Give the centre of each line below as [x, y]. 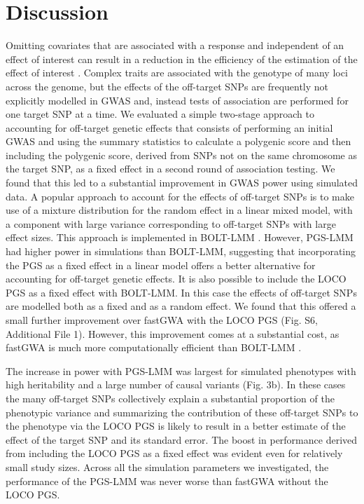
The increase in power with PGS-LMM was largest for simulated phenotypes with [181, 370]
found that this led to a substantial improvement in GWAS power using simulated [182, 183]
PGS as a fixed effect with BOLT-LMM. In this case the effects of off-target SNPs [181, 292]
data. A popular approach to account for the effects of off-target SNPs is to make [180, 196]
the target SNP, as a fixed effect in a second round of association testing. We [170, 169]
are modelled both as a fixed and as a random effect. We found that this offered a [181, 306]
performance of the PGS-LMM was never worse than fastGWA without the [167, 481]
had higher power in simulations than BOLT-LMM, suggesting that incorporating [181, 251]
